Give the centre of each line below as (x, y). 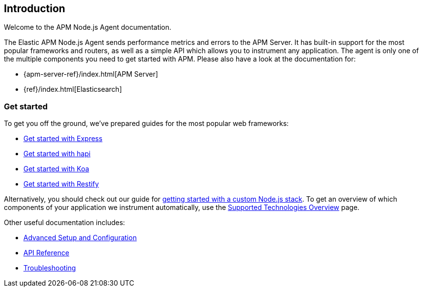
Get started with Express (63, 139)
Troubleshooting (50, 268)
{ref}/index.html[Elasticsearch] (73, 89)
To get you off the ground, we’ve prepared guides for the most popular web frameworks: (146, 124)
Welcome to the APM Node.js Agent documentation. (88, 27)
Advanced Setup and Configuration (80, 238)
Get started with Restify (61, 184)
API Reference (46, 253)
